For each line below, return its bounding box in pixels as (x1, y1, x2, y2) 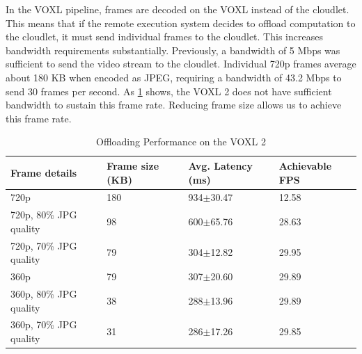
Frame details (10, 165, 77, 179)
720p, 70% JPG (10, 238, 77, 252)
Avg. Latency (188, 158, 253, 172)
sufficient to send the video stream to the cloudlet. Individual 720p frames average (6, 56, 356, 71)
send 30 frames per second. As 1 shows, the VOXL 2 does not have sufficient (6, 83, 332, 98)
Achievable (278, 158, 332, 172)
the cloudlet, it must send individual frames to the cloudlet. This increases (6, 29, 323, 44)
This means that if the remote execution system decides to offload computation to (6, 15, 356, 30)
